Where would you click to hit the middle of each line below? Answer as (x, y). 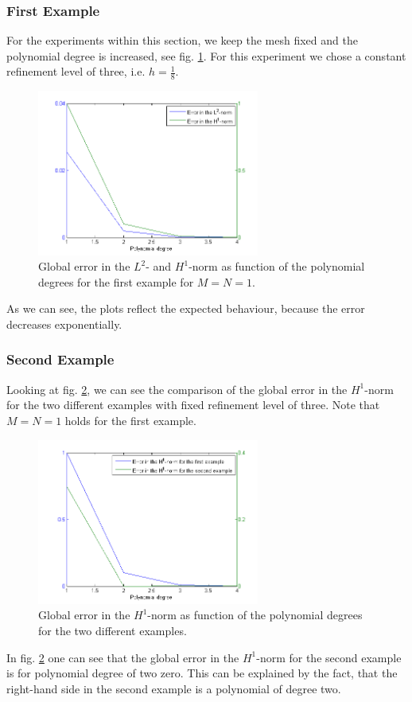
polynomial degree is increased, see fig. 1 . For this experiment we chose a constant (206, 55)
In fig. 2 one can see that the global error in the (123, 657)
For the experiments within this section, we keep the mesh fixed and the (182, 40)
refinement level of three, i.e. (76, 71)
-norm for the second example (329, 657)
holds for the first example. (130, 420)
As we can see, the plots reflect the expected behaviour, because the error (186, 308)
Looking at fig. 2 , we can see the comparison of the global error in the (177, 389)
